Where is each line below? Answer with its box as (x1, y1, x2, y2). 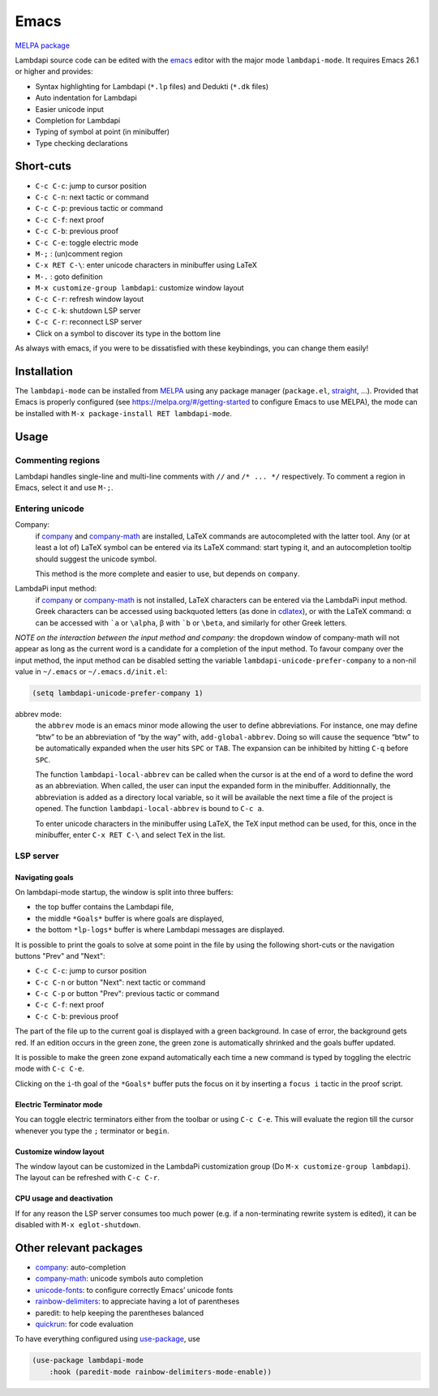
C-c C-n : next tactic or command (35, 191, 149, 202)
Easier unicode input (35, 104, 105, 114)
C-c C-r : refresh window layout (35, 294, 144, 304)
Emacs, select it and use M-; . (15, 483, 114, 492)
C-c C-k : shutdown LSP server (35, 305, 141, 316)
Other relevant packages (15, 1241, 144, 1255)
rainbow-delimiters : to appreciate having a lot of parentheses (35, 1296, 240, 1306)
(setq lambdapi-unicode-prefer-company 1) (32, 689, 204, 698)
